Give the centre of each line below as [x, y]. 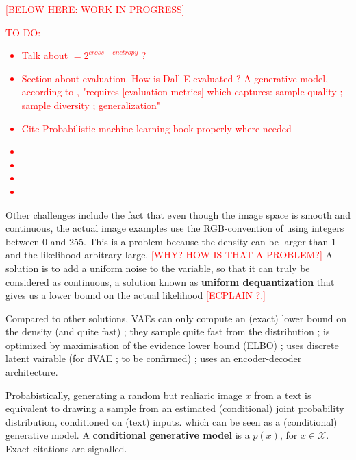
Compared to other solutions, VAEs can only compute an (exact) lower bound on [176, 318]
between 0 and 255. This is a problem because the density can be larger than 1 [171, 241]
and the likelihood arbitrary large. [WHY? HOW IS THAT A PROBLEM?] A [169, 255]
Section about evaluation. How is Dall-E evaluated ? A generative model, [175, 78]
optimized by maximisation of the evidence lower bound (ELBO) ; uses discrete [172, 344]
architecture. [32, 372]
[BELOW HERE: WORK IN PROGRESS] [95, 9]
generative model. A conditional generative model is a [128, 435]
